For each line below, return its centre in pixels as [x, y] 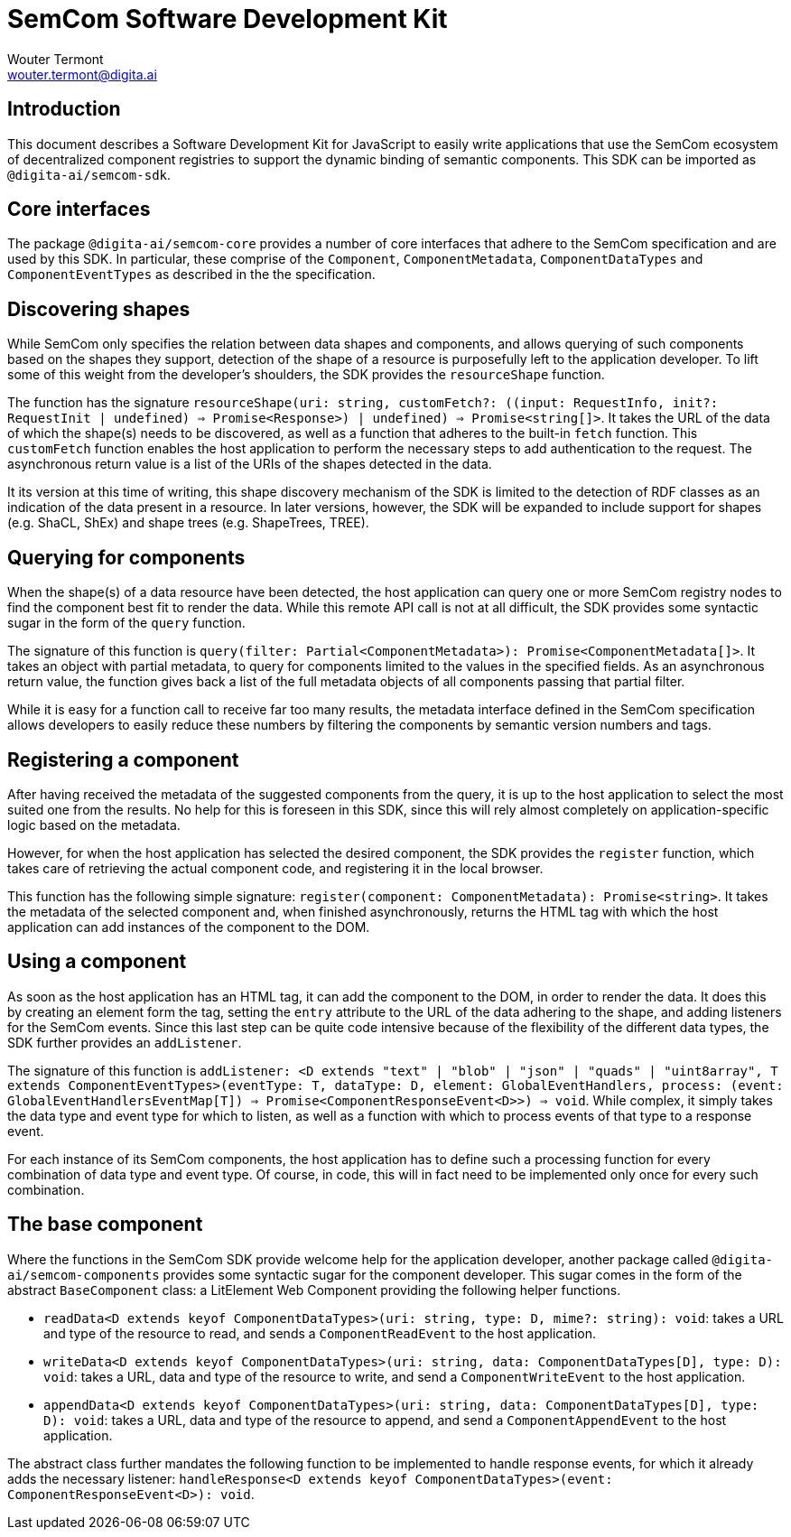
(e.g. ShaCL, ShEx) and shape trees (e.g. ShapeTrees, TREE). [188, 523]
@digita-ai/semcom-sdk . [89, 174]
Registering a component [123, 759]
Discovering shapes [99, 309]
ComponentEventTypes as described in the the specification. [191, 275]
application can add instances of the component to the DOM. [189, 927]
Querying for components [126, 557]
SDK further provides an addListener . [125, 1042]
